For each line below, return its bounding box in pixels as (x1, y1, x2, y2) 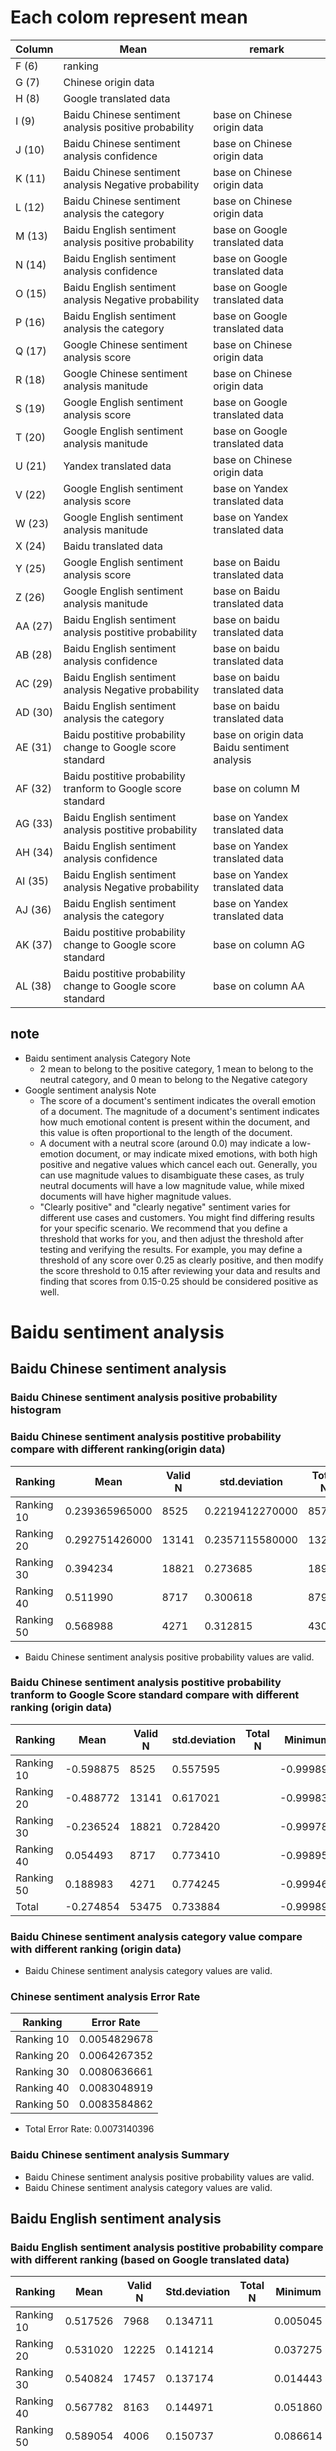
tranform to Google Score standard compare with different (10, 1688, 300, 1702)
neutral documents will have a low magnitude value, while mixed (39, 1179, 305, 1191)
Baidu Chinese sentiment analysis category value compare (10, 1929, 303, 1943)
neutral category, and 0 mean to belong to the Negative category (39, 1073, 308, 1085)
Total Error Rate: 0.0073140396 (24, 2123, 155, 2135)
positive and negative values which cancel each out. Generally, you (39, 1158, 318, 1170)
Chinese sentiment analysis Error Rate (10, 1990, 201, 2004)
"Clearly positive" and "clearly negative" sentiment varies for (39, 1201, 291, 1213)
